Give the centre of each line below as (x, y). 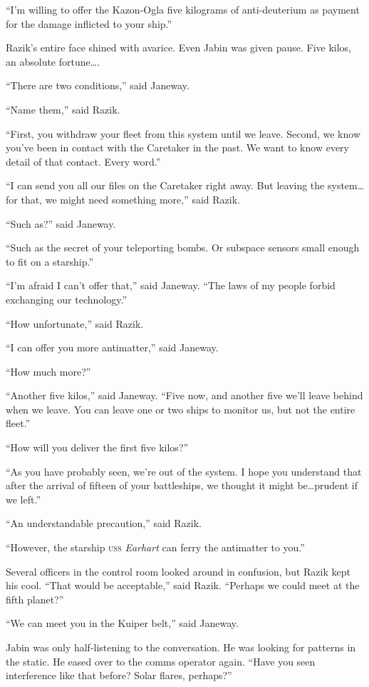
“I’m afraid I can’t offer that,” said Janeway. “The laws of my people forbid (171, 285)
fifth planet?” (35, 599)
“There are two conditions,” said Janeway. (98, 85)
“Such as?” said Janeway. (61, 223)
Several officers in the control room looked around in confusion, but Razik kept (178, 571)
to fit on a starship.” (50, 261)
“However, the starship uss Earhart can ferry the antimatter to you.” (155, 547)
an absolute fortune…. (53, 61)
